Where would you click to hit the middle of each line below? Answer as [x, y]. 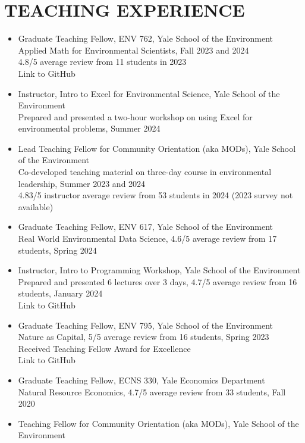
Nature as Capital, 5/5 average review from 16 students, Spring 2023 [144, 337]
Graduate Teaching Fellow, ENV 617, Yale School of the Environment [145, 227]
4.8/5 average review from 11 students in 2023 [102, 62]
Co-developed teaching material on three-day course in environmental [145, 172]
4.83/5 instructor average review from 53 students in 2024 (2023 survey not [155, 195]
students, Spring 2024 [57, 250]
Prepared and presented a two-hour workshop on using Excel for [135, 116]
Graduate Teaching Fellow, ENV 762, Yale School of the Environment [145, 38]
